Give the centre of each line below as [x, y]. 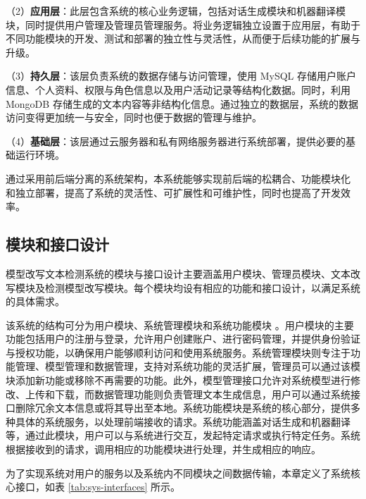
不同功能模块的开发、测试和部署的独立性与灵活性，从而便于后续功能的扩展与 [183, 38]
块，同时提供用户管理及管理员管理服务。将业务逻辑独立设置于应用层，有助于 [183, 24]
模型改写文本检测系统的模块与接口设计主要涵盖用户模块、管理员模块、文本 [178, 273]
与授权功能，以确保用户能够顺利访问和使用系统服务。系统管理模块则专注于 [178, 352]
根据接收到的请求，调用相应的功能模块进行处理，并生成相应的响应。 [163, 449]
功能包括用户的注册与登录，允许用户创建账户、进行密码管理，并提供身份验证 [183, 339]
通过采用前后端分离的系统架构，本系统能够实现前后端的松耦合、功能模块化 [178, 178]
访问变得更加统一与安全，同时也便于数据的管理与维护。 [134, 117]
